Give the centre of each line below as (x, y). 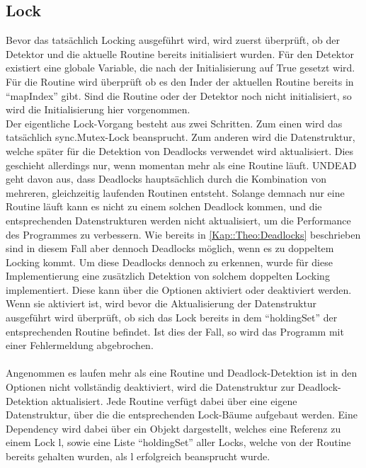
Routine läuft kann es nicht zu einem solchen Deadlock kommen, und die (164, 206)
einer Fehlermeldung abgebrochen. (80, 345)
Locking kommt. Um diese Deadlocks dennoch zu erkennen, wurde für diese (169, 262)
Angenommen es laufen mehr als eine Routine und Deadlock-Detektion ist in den (182, 373)
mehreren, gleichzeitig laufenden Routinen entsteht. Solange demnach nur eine (175, 192)
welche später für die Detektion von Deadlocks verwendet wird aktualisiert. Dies (180, 150)
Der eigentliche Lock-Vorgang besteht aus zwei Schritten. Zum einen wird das (174, 123)
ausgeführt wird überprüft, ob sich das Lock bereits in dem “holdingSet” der (172, 318)
